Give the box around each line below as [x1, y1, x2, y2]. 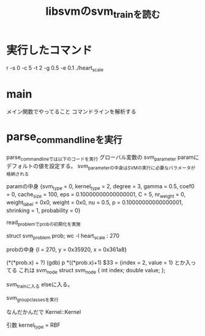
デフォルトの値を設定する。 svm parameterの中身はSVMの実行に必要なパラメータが [6, 162, 196, 171]
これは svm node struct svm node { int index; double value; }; [18, 267, 166, 275]
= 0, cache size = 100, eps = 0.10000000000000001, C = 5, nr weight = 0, [6, 191, 185, 199]
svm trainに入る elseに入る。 [6, 281, 73, 289]
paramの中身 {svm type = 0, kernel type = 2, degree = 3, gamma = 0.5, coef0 [6, 183, 195, 192]
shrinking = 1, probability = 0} [6, 207, 81, 214]
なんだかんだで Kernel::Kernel [6, 308, 81, 315]
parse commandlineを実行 [6, 130, 122, 146]
